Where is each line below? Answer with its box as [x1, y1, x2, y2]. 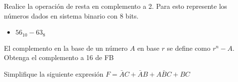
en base [137, 42, 160, 53]
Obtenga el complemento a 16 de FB [4, 52, 114, 62]
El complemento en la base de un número [4, 42, 128, 53]
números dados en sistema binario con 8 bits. [4, 10, 139, 20]
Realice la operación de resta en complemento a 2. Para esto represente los [4, 1, 227, 11]
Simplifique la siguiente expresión [4, 68, 104, 79]
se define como [167, 42, 211, 53]
